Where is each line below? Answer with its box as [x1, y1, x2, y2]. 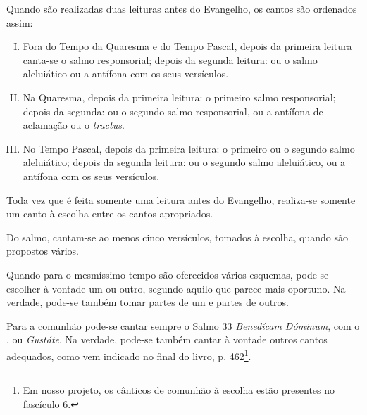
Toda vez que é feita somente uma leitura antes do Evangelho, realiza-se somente [6, 192, 356, 207]
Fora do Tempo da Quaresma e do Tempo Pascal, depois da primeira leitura [23, 39, 352, 53]
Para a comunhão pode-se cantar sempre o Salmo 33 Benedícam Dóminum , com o [6, 318, 360, 333]
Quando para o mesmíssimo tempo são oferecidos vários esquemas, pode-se [6, 267, 329, 281]
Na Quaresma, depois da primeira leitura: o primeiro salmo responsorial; [23, 89, 336, 104]
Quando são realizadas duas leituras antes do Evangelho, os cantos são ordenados [6, 1, 357, 15]
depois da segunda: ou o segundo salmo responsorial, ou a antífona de [23, 103, 323, 118]
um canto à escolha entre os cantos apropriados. [6, 206, 213, 221]
